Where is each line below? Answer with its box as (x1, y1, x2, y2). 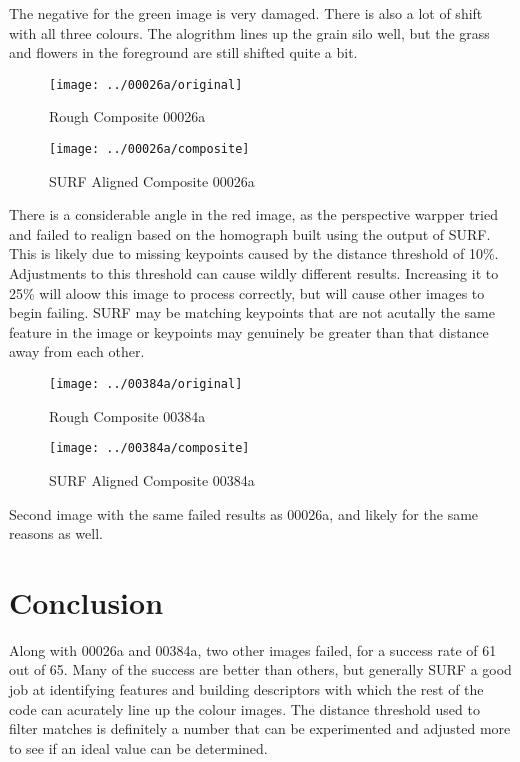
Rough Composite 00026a (49, 106, 206, 127)
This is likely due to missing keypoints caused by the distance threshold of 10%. (9, 243, 499, 264)
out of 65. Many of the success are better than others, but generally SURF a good (9, 659, 512, 680)
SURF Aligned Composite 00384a (49, 469, 255, 490)
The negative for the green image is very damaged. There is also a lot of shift (9, 3, 483, 23)
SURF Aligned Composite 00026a (49, 170, 255, 191)
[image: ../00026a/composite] (49, 142, 250, 157)
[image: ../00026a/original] (49, 77, 243, 92)
